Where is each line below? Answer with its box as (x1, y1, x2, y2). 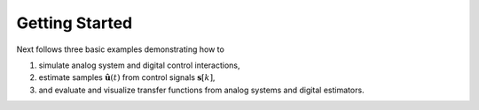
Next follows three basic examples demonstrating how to (16, 44, 225, 55)
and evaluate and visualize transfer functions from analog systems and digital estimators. (38, 84, 365, 95)
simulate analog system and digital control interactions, (38, 60, 240, 70)
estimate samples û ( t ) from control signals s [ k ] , (38, 72, 216, 83)
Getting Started (16, 13, 133, 33)
